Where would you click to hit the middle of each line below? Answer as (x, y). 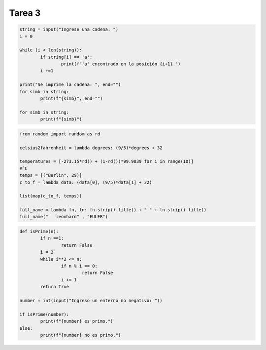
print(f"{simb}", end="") (71, 98)
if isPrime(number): (44, 314)
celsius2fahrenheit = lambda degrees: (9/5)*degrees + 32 (91, 148)
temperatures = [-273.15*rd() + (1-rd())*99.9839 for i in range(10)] (107, 161)
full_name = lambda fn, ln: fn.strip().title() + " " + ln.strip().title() (113, 210)
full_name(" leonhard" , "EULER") (64, 217)
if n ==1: (52, 238)
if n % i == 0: (79, 266)
